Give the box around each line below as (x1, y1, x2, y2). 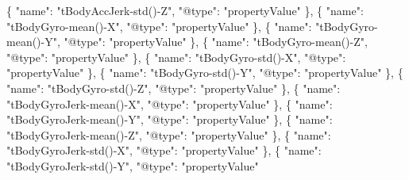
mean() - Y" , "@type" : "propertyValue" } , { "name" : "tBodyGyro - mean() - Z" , (6, 33, 368, 50)
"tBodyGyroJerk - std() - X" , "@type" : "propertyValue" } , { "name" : (6, 142, 322, 159)
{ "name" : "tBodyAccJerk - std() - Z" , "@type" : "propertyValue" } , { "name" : (6, 2, 364, 18)
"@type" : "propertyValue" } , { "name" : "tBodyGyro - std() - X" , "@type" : (6, 48, 346, 65)
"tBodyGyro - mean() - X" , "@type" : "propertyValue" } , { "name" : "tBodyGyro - (6, 17, 378, 34)
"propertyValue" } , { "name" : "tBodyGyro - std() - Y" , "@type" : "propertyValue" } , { (6, 64, 403, 81)
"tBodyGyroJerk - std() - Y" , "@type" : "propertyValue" (6, 157, 259, 174)
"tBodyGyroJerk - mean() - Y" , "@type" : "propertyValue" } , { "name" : (6, 111, 333, 128)
